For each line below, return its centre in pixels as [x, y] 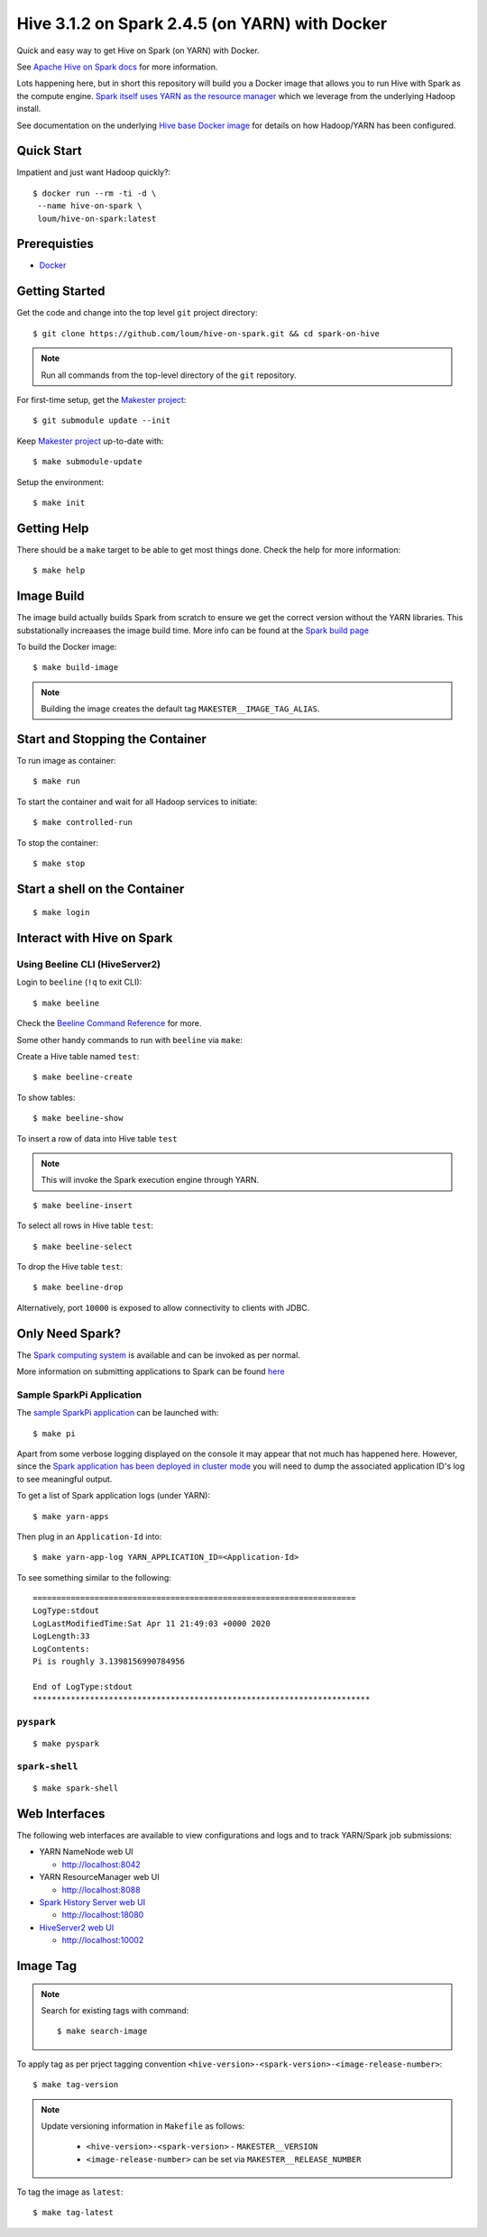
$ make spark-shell [76, 1788]
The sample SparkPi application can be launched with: [118, 1413]
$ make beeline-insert [83, 1205]
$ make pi [54, 1433]
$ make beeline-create [83, 1077]
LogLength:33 [61, 1636]
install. [29, 109]
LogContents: [61, 1649]
